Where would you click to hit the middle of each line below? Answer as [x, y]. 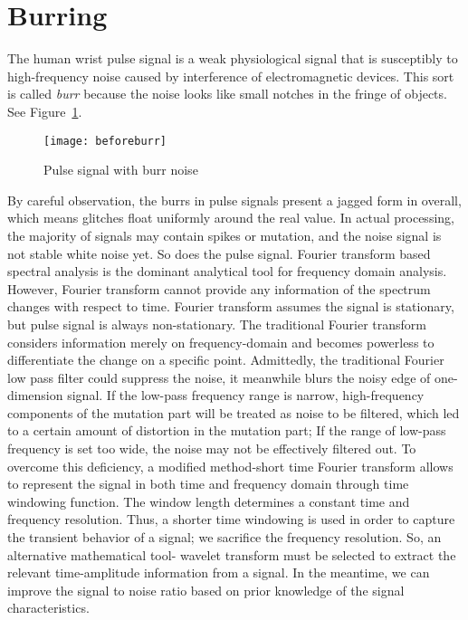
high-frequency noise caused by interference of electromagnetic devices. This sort [231, 76]
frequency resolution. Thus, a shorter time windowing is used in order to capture [231, 519]
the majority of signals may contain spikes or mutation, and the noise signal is [224, 235]
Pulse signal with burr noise [121, 170]
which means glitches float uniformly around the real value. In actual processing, [231, 218]
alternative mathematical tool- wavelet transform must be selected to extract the [232, 554]
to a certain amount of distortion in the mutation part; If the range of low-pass [227, 430]
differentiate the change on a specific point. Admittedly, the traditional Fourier [226, 360]
